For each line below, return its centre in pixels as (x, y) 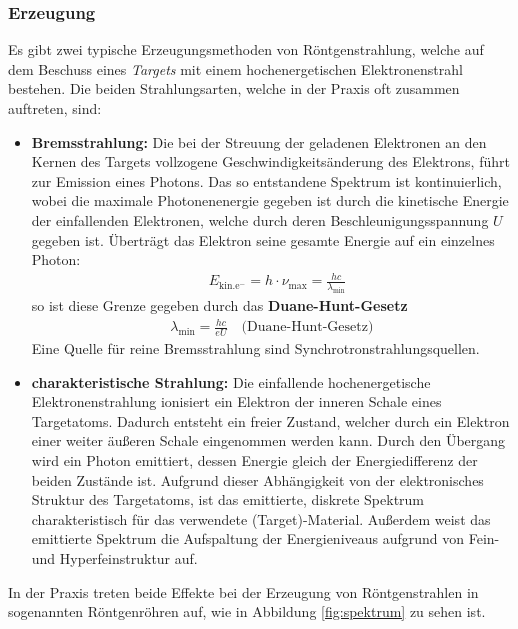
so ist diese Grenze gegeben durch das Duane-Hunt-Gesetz (219, 305)
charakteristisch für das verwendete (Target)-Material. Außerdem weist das (261, 518)
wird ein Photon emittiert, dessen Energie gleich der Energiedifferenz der (254, 460)
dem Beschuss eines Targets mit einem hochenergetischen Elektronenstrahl (235, 68)
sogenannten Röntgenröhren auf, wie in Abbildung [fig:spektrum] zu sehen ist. (247, 611)
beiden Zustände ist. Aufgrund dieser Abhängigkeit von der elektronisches (257, 479)
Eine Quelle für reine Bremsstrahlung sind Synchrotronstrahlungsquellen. (255, 348)
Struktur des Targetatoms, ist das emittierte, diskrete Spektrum (228, 499)
